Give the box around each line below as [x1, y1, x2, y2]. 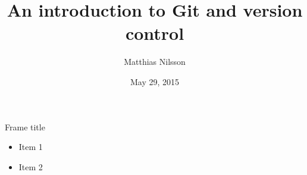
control [125, 21, 184, 45]
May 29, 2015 [130, 75, 180, 87]
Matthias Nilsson [124, 55, 186, 68]
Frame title [5, 120, 45, 133]
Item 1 [18, 140, 43, 153]
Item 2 [18, 160, 43, 173]
